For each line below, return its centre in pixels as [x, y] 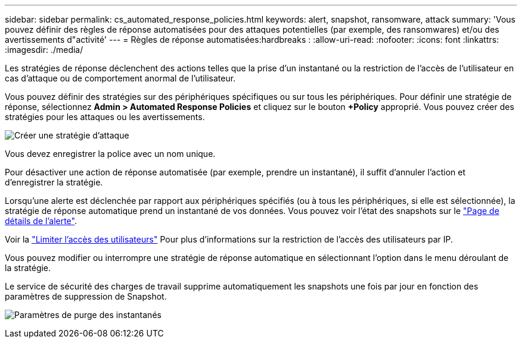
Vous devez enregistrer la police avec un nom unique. [110, 154]
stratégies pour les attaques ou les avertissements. [105, 117]
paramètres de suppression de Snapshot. [86, 296]
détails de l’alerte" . [41, 221]
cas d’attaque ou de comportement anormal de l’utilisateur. [120, 78]
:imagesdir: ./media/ [44, 50]
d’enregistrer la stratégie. [54, 182]
